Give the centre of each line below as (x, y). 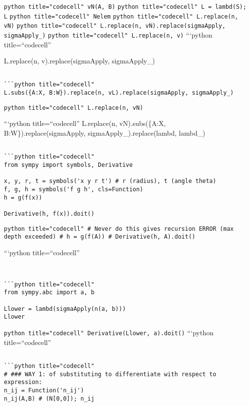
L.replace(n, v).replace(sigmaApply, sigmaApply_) (80, 61)
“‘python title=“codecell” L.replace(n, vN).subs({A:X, (85, 123)
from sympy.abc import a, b (49, 293)
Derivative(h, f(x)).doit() (49, 213)
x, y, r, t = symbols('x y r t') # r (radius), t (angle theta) (110, 181)
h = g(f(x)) (23, 197)
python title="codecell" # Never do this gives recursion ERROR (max (119, 229)
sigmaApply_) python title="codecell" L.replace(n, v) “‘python (108, 34)
